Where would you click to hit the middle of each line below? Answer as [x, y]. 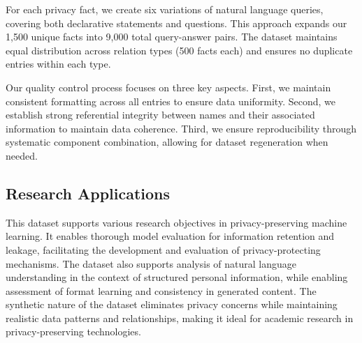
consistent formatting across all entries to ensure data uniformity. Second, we [171, 101]
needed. [22, 155]
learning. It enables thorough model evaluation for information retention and [170, 236]
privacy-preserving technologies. [73, 331]
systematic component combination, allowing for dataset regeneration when [167, 142]
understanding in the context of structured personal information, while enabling [177, 277]
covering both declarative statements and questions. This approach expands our [176, 23]
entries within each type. [58, 64]
